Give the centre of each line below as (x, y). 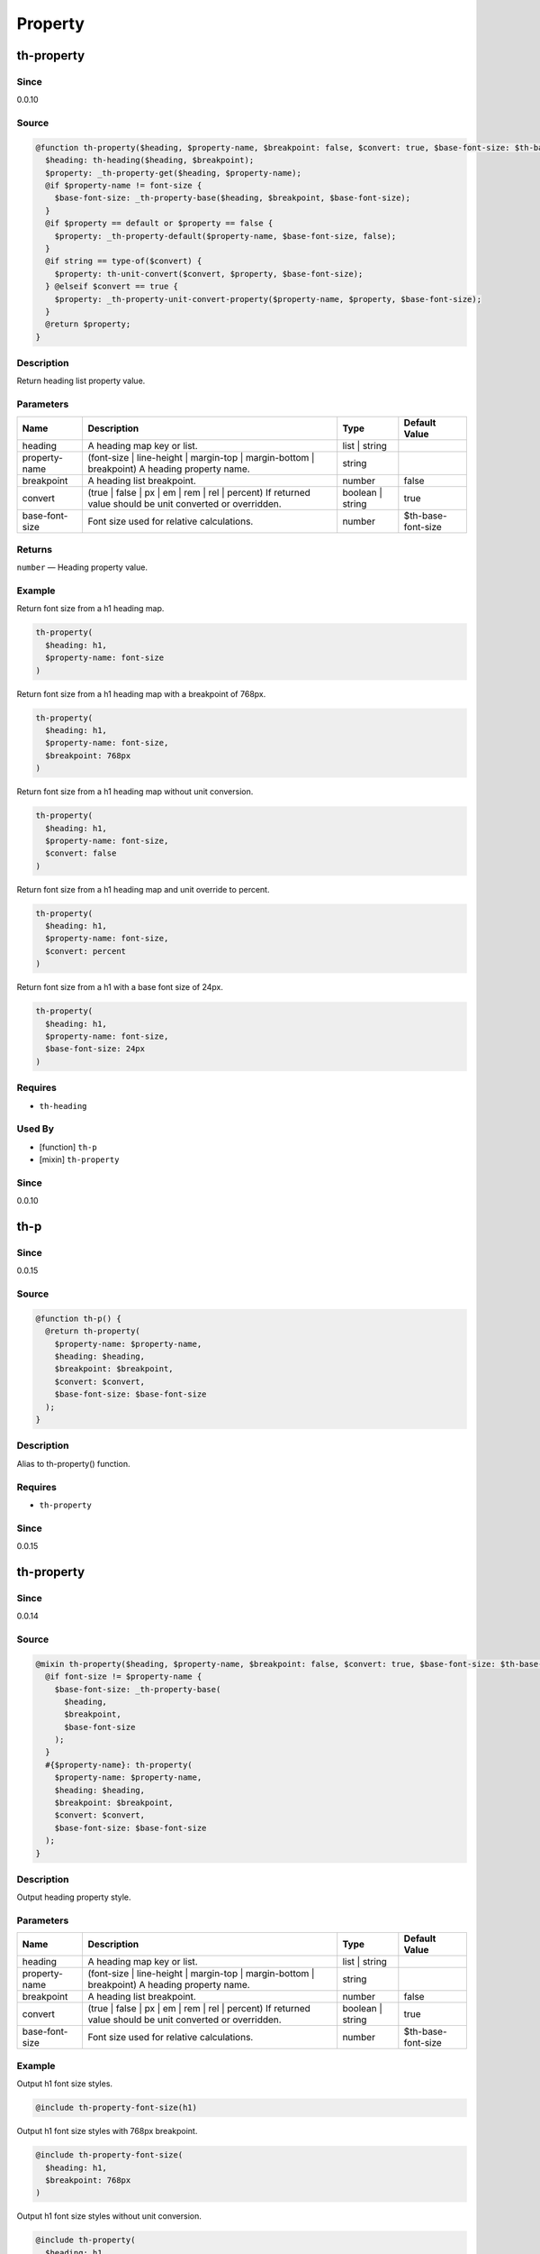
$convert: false (81, 853)
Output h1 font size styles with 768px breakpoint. (107, 2131)
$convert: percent (85, 951)
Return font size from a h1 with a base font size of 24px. (120, 987)
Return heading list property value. (81, 381)
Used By (35, 1129)
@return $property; (88, 324)
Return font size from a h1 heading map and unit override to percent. (143, 889)
